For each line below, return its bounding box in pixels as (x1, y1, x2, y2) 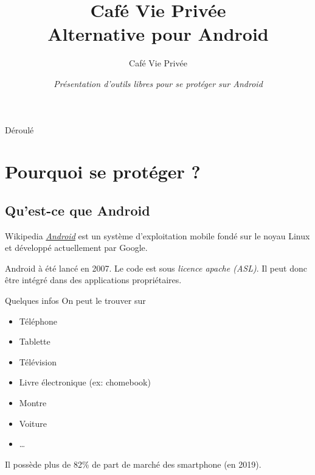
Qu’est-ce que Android (5, 200, 150, 219)
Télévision (19, 355, 57, 368)
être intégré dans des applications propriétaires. (5, 273, 182, 286)
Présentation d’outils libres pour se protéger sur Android (54, 77, 263, 90)
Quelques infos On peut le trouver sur (5, 294, 146, 307)
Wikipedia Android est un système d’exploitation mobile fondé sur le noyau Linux (5, 229, 310, 242)
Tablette (19, 335, 50, 348)
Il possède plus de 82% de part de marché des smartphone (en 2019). (5, 457, 261, 470)
